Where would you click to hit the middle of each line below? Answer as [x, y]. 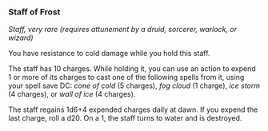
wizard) [21, 38]
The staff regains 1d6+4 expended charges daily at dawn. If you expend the [133, 109]
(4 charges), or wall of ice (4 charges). [72, 94]
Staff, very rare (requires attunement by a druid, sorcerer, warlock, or [123, 30]
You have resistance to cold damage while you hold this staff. [109, 54]
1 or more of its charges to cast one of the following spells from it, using [126, 77]
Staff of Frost [34, 12]
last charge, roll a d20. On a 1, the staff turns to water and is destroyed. [125, 118]
